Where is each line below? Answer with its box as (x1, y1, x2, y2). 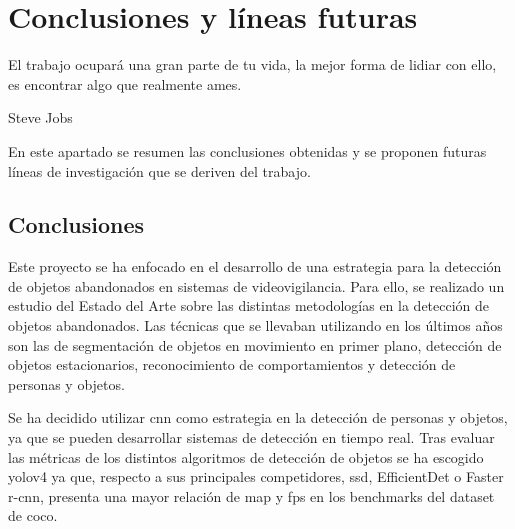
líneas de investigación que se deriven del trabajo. (8, 160, 311, 181)
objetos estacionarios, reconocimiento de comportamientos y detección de (8, 354, 456, 375)
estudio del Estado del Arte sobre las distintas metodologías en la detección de (8, 295, 490, 316)
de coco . (8, 505, 58, 526)
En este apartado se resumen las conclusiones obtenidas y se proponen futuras (8, 140, 487, 161)
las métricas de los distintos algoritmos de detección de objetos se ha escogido (8, 446, 484, 467)
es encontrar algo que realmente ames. (8, 73, 242, 94)
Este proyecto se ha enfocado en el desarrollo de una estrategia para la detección (8, 256, 502, 277)
